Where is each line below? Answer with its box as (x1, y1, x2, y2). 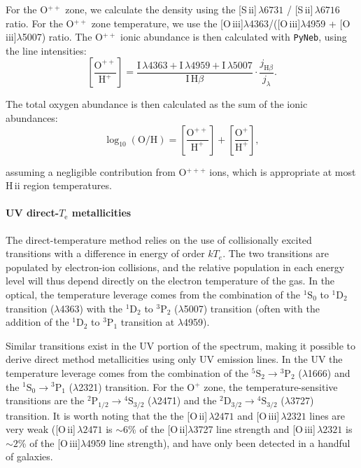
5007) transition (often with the (183, 301, 320, 315)
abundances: (6, 111, 58, 125)
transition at (120, 315, 175, 329)
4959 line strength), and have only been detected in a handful (86, 435, 351, 450)
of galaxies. (6, 449, 53, 464)
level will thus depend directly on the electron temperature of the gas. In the (6, 273, 335, 288)
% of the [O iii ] (17, 435, 80, 450)
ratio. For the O (6, 15, 74, 30)
